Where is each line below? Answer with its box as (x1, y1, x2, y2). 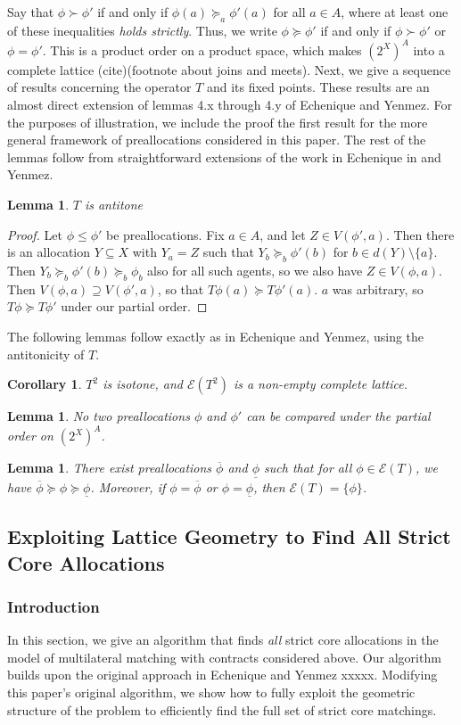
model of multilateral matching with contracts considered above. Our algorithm (7, 647, 441, 666)
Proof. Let (7, 225, 62, 243)
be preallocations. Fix (106, 225, 225, 243)
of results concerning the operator (7, 78, 192, 96)
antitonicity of (7, 344, 85, 363)
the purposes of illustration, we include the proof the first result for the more (7, 112, 428, 131)
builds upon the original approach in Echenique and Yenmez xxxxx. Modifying (7, 665, 438, 684)
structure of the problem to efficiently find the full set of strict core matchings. (7, 700, 437, 719)
